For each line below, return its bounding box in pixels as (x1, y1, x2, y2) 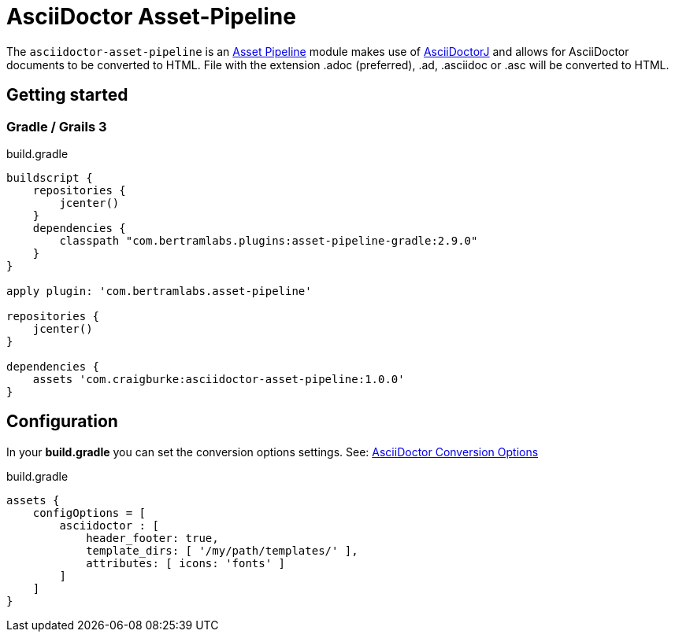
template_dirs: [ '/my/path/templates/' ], (86, 544, 358, 557)
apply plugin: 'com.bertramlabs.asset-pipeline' (6, 284, 312, 297)
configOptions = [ (32, 506, 146, 519)
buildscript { (6, 171, 93, 184)
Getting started (6, 85, 128, 105)
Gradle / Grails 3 (6, 118, 107, 135)
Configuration (6, 411, 118, 432)
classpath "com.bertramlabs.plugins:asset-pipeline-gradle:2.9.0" (59, 234, 478, 247)
